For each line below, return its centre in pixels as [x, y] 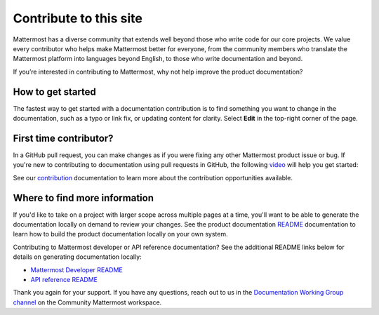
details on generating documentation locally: [77, 257]
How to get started [54, 92]
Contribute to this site [78, 18]
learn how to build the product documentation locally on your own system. [120, 234]
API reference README [64, 279]
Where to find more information [84, 197]
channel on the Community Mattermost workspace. [87, 302]
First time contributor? [63, 138]
